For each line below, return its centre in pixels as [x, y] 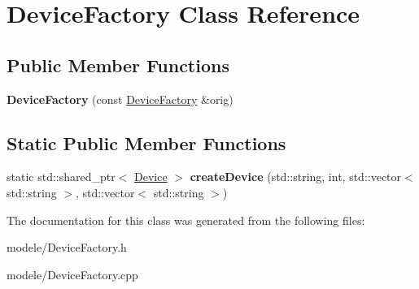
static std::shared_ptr [61, 177]
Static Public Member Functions [146, 142]
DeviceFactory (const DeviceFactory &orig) [120, 99]
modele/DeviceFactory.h [67, 247]
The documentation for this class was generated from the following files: [186, 220]
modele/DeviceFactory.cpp [72, 274]
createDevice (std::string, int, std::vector [296, 177]
